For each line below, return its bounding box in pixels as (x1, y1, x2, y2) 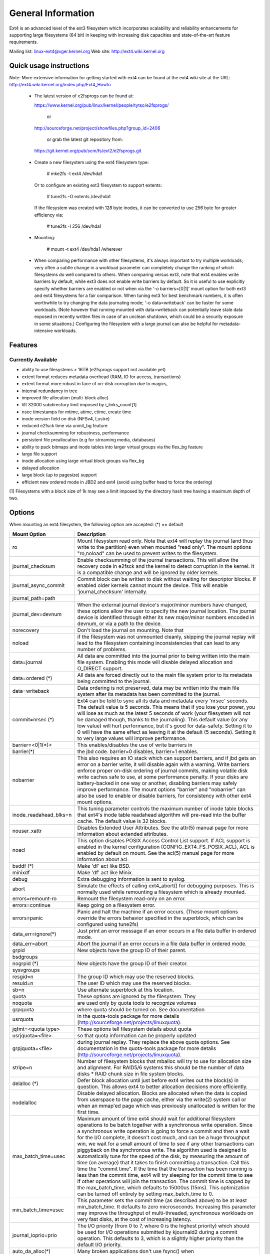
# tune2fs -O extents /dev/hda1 (46, 193, 111, 199)
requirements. (9, 39, 38, 45)
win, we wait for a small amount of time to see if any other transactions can (77, 1140, 254, 1147)
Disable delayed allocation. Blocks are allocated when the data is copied (77, 1089, 247, 1096)
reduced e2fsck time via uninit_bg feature (21, 423, 107, 429)
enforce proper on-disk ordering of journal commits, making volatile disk (77, 767, 248, 774)
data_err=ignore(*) (12, 930, 56, 937)
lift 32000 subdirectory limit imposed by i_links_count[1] (21, 402, 137, 408)
